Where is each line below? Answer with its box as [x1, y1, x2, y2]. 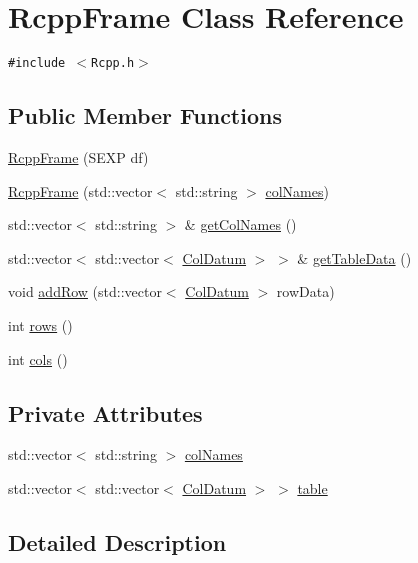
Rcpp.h [91, 56, 135, 71]
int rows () [8, 314, 73, 335]
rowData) [276, 281, 335, 302]
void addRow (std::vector [8, 281, 162, 302]
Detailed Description [8, 526, 227, 557]
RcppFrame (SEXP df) [8, 146, 149, 167]
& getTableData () [297, 247, 412, 268]
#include [8, 56, 66, 71]
